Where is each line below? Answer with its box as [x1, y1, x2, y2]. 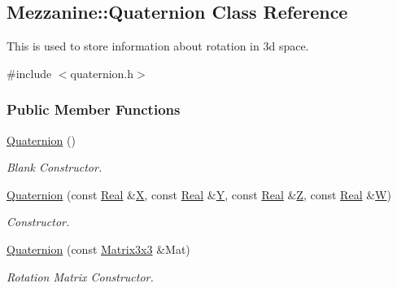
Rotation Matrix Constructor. [7, 268, 154, 285]
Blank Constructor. [7, 159, 103, 176]
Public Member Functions [7, 99, 181, 120]
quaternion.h [70, 64, 134, 81]
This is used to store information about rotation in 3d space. [7, 37, 309, 55]
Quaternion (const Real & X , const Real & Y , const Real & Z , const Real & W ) [7, 185, 391, 203]
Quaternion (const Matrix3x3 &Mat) [7, 240, 190, 257]
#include [7, 64, 52, 81]
